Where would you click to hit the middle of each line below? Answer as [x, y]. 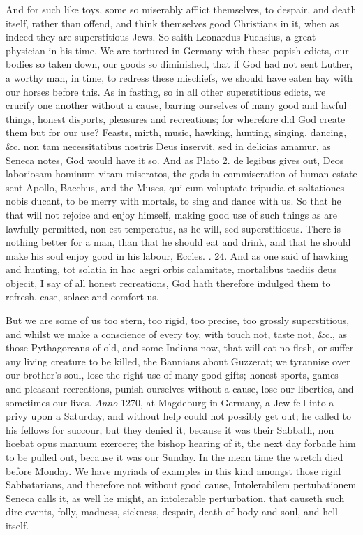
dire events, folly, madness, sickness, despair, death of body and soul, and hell [172, 512]
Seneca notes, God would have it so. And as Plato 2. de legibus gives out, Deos [175, 160]
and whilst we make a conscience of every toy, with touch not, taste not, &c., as [177, 334]
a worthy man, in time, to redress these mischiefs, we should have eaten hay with [179, 77]
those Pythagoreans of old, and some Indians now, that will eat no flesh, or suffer [180, 347]
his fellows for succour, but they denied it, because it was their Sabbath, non [170, 429]
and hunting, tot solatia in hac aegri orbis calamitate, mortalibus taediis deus [171, 269]
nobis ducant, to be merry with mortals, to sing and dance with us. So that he [173, 201]
